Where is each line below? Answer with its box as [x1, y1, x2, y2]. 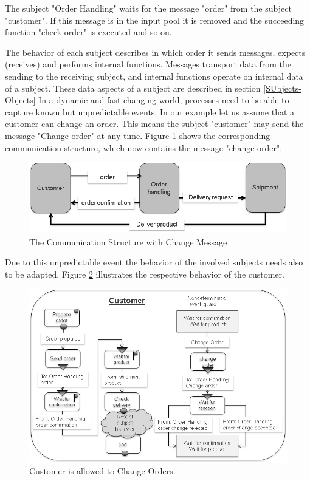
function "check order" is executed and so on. [5, 26, 172, 38]
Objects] [5, 94, 36, 106]
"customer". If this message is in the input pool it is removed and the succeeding [5, 13, 305, 26]
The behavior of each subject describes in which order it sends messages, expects [5, 46, 306, 58]
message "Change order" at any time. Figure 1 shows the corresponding [5, 129, 270, 142]
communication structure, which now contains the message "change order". [5, 141, 283, 154]
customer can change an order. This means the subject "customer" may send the [5, 117, 304, 130]
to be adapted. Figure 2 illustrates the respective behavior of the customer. [5, 267, 284, 280]
